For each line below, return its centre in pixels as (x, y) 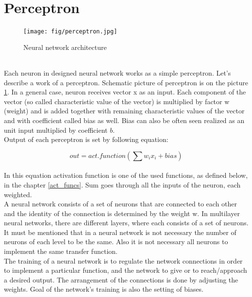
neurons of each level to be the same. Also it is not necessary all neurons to (116, 242)
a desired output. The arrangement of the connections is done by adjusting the (121, 279)
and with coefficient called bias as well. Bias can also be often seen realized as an (124, 120)
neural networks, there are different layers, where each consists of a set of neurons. (126, 223)
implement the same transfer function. (61, 251)
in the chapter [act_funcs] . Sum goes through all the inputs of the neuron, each (122, 184)
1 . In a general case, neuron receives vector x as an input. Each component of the (125, 92)
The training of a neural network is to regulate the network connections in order (123, 260)
